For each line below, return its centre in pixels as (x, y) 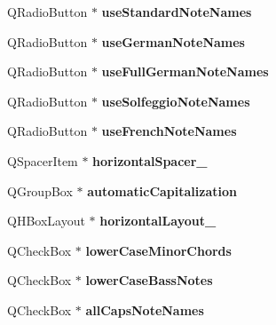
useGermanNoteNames (173, 41)
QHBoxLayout (46, 221)
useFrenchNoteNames (169, 131)
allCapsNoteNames (145, 309)
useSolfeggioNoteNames (176, 101)
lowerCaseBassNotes (149, 280)
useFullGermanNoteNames (185, 71)
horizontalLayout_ (158, 221)
